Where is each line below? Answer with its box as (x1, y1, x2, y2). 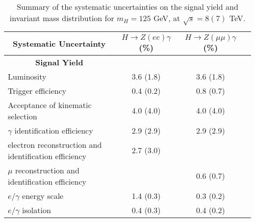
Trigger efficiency (8, 84, 67, 96)
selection (8, 110, 37, 122)
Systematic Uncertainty (13, 37, 106, 49)
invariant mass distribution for (9, 12, 114, 24)
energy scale (22, 190, 64, 201)
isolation (22, 204, 51, 216)
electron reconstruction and (8, 139, 102, 150)
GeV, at (153, 12, 180, 24)
